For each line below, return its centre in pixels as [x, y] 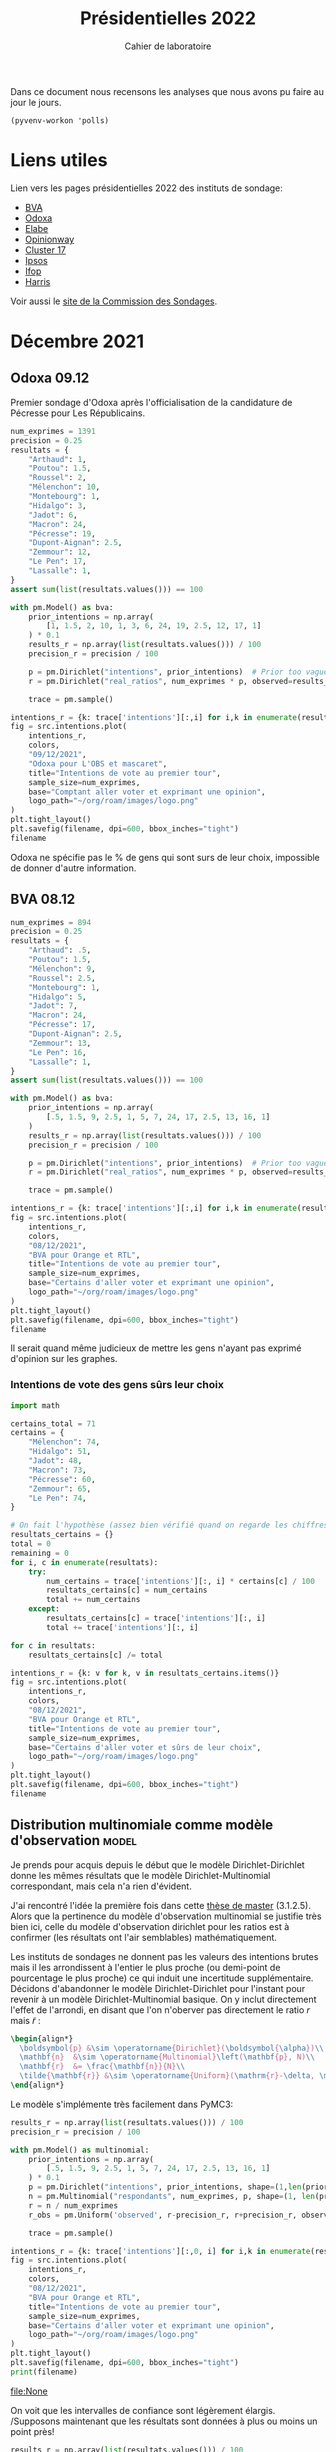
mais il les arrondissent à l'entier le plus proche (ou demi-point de [145, 1967]
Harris [37, 281]
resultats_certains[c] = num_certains [127, 1590]
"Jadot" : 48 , [55, 1461]
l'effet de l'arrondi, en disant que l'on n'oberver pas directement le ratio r [160, 2009]
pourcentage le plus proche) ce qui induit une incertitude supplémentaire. [162, 1978]
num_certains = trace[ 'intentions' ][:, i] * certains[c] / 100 [180, 1581]
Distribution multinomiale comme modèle [142, 1825]
